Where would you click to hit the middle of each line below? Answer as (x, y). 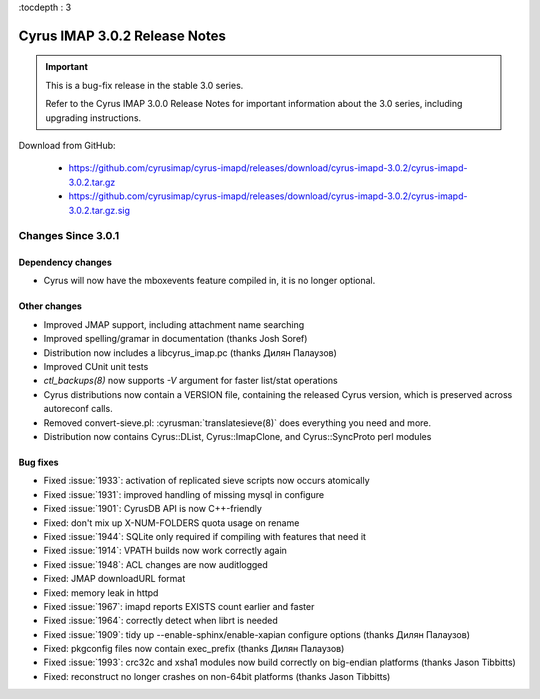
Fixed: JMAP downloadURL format (114, 579)
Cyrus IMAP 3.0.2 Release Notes (122, 35)
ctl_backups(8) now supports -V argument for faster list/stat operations (191, 381)
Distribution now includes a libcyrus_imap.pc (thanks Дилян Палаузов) (190, 352)
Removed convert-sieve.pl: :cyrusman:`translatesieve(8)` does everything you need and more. (237, 422)
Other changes (50, 306)
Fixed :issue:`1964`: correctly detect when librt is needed (161, 621)
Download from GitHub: (67, 145)
